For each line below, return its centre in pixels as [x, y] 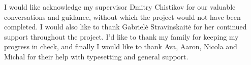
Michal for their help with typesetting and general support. [96, 56]
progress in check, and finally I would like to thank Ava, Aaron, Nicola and [121, 46]
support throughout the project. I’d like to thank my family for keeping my [121, 36]
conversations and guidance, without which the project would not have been [122, 17]
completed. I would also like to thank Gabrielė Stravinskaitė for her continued [125, 27]
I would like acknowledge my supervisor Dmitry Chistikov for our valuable [120, 7]
